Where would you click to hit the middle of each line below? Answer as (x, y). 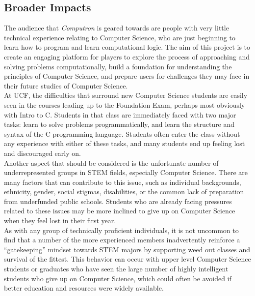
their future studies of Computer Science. (66, 85)
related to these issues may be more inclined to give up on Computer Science (120, 211)
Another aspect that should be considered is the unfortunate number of (111, 163)
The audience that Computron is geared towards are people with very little (116, 28)
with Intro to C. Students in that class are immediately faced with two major (120, 114)
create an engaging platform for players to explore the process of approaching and (127, 56)
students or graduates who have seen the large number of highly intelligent (116, 269)
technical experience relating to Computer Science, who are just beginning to (120, 37)
